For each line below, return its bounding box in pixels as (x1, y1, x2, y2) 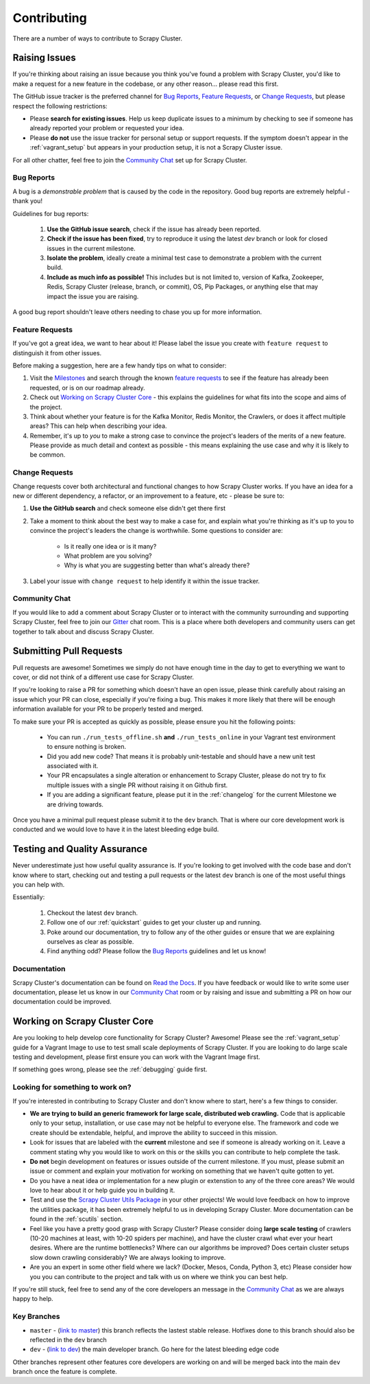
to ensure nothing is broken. (47, 743, 127, 751)
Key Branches (12, 1312, 60, 1322)
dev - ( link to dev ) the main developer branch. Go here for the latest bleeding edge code (29, 1345, 280, 1354)
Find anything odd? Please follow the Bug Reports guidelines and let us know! (47, 947, 267, 955)
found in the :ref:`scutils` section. (29, 1215, 123, 1224)
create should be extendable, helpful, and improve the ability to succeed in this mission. (29, 1128, 277, 1136)
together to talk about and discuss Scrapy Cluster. (12, 628, 154, 636)
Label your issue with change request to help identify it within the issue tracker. (29, 577, 260, 585)
